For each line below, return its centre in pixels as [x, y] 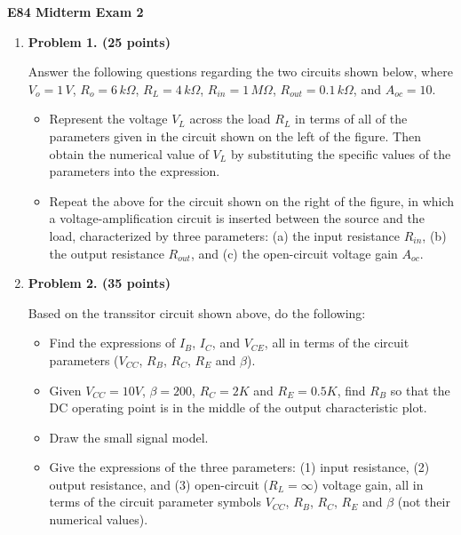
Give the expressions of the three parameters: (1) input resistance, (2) [239, 467]
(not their [424, 502]
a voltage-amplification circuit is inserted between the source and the [237, 218]
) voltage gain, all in [368, 484]
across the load [230, 119]
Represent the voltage [108, 119]
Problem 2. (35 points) [99, 283]
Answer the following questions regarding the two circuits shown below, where [240, 72]
